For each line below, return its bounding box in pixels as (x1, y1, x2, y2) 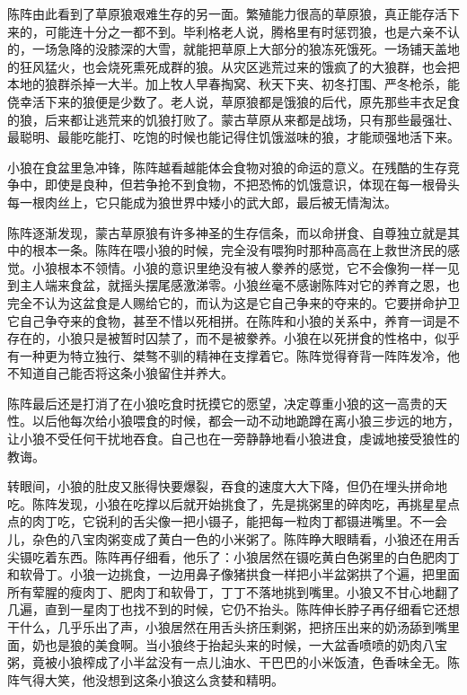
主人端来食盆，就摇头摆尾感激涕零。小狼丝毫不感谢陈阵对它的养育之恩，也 (19, 276, 460, 295)
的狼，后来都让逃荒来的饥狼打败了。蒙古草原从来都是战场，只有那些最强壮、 (7, 110, 460, 128)
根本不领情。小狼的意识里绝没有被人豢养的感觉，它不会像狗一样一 (57, 258, 447, 277)
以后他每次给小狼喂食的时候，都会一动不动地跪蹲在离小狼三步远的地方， (31, 411, 460, 430)
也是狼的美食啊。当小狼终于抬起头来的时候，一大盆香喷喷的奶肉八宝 (44, 635, 447, 654)
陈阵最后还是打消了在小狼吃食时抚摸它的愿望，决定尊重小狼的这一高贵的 (7, 393, 435, 412)
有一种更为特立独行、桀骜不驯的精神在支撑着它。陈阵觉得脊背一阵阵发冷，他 (7, 346, 460, 365)
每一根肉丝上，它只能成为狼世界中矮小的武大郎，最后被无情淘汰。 (7, 192, 397, 211)
